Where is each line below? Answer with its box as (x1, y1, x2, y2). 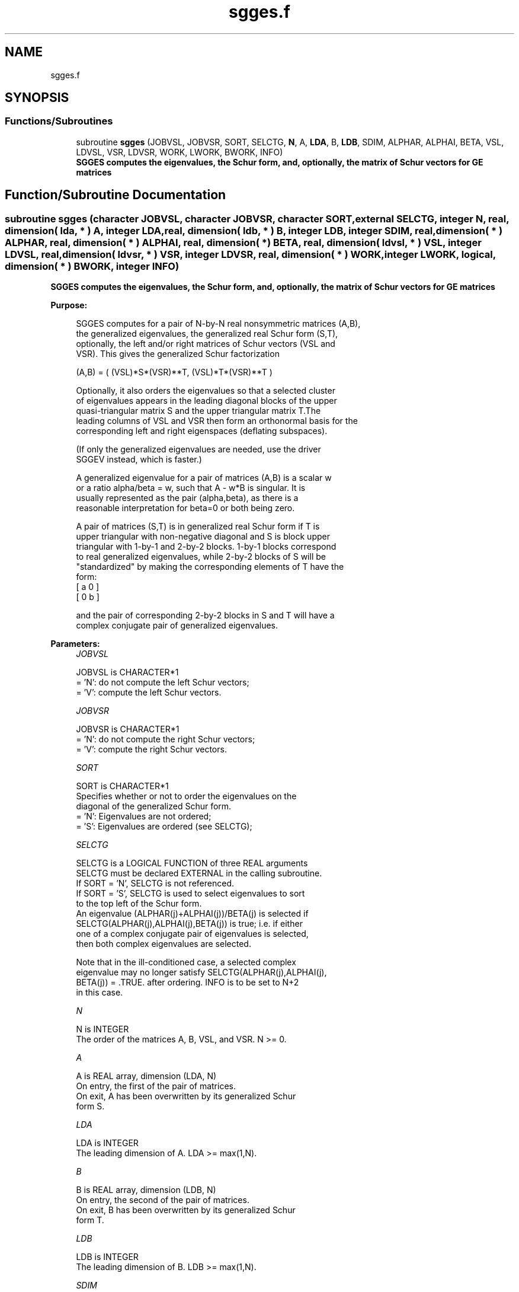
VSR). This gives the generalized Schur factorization (76, 349, 280, 359)
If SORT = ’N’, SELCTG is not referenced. (76, 878, 234, 889)
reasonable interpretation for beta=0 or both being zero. (76, 503, 295, 513)
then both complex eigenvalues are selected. (76, 939, 251, 949)
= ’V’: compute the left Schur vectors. (76, 687, 222, 698)
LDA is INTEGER (76, 1138, 139, 1149)
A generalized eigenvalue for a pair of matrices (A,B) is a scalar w (76, 473, 332, 483)
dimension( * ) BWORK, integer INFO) (5, 260, 180, 272)
